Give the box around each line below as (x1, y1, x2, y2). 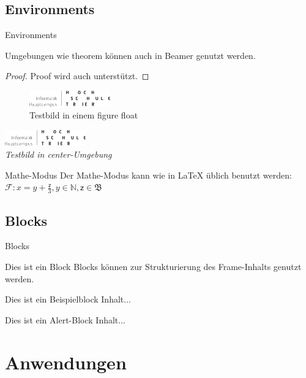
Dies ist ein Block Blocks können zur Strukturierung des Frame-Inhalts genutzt (5, 260, 302, 272)
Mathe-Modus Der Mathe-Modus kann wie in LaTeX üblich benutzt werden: (5, 168, 292, 181)
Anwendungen (5, 349, 127, 374)
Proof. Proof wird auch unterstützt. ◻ (5, 69, 149, 82)
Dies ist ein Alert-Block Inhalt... (5, 313, 125, 326)
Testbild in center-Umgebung (5, 148, 112, 161)
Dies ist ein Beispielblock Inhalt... (5, 293, 131, 306)
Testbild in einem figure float (29, 109, 138, 121)
